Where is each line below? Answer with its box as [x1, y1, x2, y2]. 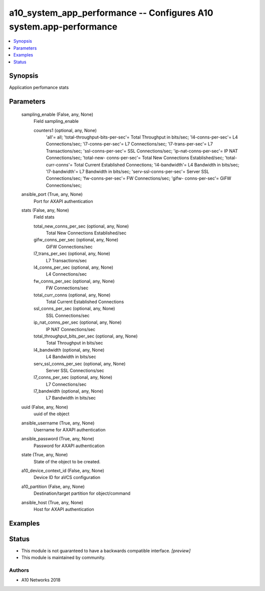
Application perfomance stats [9, 84, 69, 90]
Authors [9, 567, 29, 573]
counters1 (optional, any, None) [33, 127, 97, 133]
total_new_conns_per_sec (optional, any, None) [33, 223, 129, 229]
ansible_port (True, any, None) [21, 192, 83, 197]
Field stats [33, 214, 55, 220]
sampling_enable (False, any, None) [21, 111, 93, 117]
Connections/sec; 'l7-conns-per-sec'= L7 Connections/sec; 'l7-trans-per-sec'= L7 [46, 141, 213, 147]
